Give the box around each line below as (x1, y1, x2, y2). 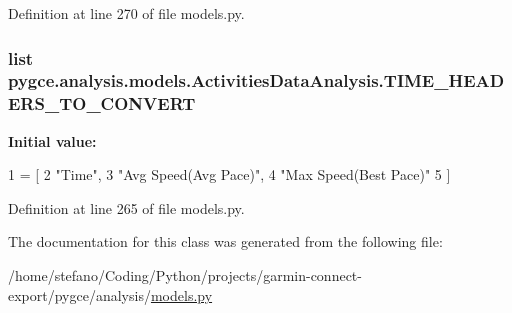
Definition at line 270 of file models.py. (8, 3, 245, 23)
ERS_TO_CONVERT (8, 91, 196, 116)
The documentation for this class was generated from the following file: (8, 231, 443, 252)
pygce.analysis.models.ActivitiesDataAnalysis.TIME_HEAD (8, 68, 505, 93)
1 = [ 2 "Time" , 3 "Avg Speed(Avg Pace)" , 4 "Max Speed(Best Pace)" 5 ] (8, 164, 451, 185)
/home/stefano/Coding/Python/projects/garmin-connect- (8, 265, 362, 286)
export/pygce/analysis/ (8, 284, 151, 305)
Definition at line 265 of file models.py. (8, 197, 245, 218)
